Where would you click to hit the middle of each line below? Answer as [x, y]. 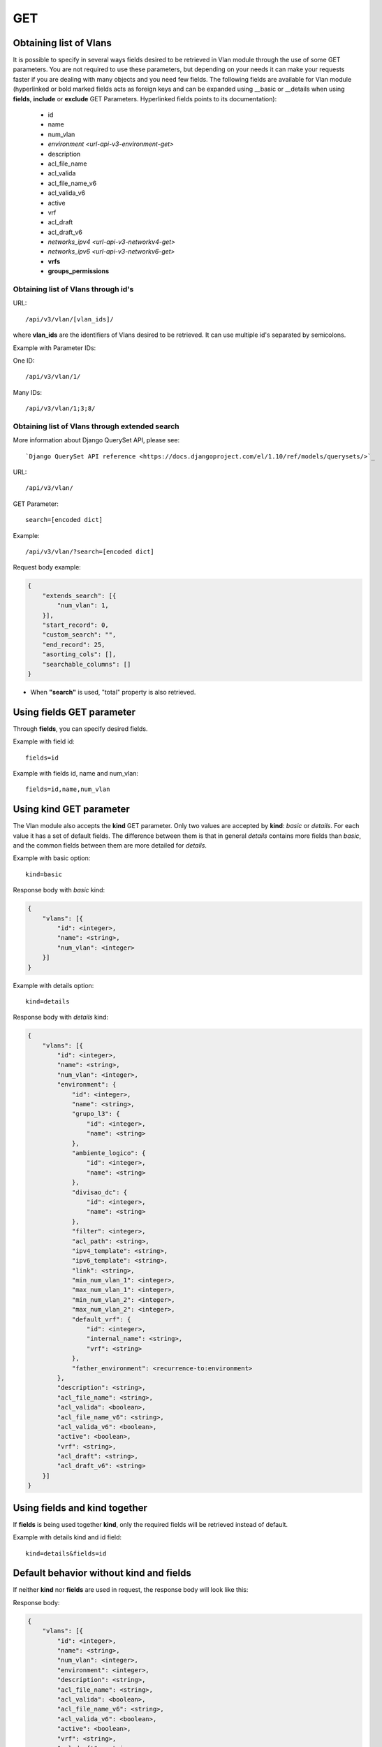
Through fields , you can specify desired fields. [80, 728]
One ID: [24, 361]
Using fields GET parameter [74, 712]
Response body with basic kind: [59, 890]
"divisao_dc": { [100, 1192]
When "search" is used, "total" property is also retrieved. [113, 692]
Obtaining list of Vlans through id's [73, 289]
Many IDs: [27, 392]
